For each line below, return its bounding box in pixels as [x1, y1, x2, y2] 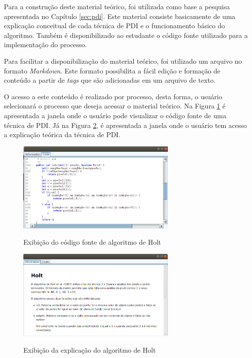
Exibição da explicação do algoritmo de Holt [23, 344, 156, 355]
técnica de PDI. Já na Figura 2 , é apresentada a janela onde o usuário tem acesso [4, 120, 247, 130]
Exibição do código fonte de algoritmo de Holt [23, 237, 161, 247]
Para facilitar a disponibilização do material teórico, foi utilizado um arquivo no [4, 55, 242, 66]
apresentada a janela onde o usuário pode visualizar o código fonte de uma [4, 110, 226, 120]
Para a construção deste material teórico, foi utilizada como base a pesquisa [4, 1, 230, 11]
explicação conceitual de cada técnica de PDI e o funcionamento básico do [4, 20, 225, 31]
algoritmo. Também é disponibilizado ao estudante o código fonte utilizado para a [4, 30, 248, 40]
